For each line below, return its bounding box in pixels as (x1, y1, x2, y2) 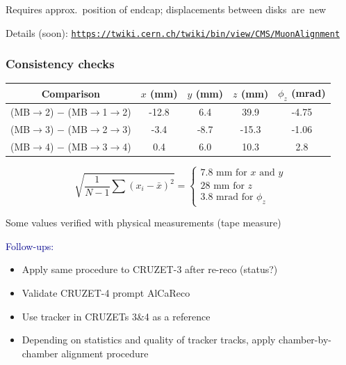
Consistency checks (6, 55, 115, 72)
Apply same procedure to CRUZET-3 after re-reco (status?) (22, 262, 278, 277)
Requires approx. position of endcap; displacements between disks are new (6, 2, 327, 16)
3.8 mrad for (200, 192, 254, 203)
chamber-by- (279, 332, 331, 347)
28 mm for (200, 181, 245, 192)
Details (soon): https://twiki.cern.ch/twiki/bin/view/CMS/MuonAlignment (6, 25, 340, 40)
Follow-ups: (6, 238, 54, 253)
